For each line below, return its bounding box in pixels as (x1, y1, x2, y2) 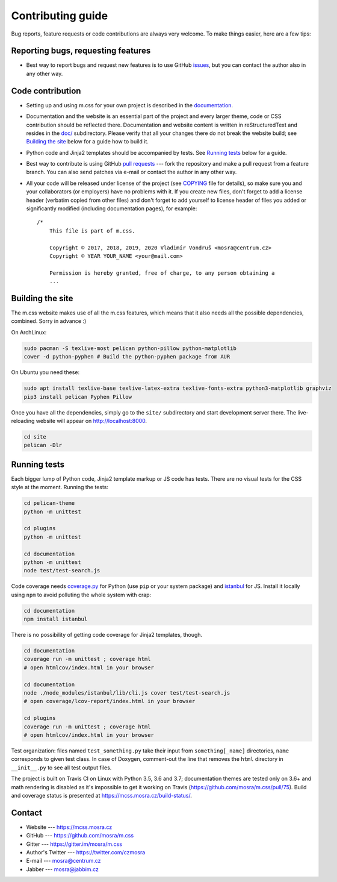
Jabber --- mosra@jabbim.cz (26, 865, 99, 873)
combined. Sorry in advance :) (11, 317, 87, 325)
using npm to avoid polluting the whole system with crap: (11, 591, 152, 598)
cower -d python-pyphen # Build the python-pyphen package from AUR (23, 353, 230, 360)
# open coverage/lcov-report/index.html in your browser (23, 698, 196, 705)
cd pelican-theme (23, 500, 75, 507)
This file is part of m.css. (49, 227, 135, 234)
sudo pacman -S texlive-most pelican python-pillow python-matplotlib (23, 345, 237, 352)
